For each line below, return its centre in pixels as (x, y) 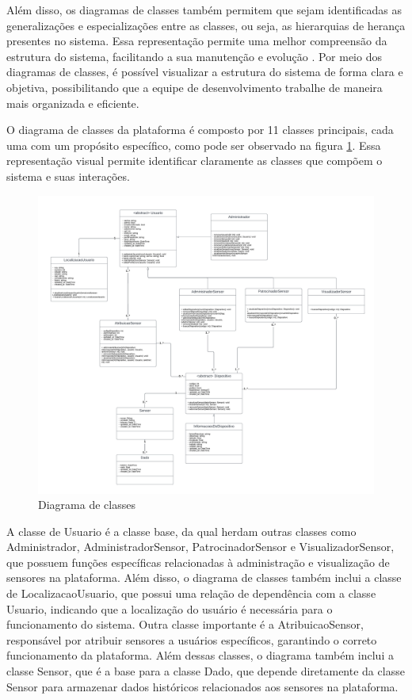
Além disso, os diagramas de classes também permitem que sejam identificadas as (204, 10)
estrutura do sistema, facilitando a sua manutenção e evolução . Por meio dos (194, 56)
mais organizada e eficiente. (73, 103)
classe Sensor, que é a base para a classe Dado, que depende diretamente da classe (206, 671)
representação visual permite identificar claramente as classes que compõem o (195, 161)
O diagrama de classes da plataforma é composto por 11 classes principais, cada (200, 130)
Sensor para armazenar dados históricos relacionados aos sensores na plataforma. (202, 686)
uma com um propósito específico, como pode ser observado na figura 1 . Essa (194, 145)
